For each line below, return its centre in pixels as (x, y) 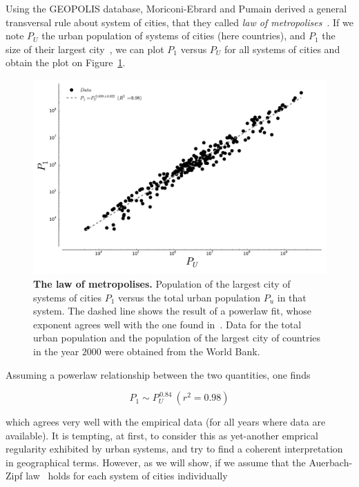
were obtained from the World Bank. (182, 351)
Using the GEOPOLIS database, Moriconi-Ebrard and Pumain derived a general (176, 8)
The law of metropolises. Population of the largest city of (162, 283)
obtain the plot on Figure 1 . (66, 62)
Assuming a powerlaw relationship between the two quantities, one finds (158, 374)
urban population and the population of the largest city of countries (177, 338)
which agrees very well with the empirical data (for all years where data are (166, 422)
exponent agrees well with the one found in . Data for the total (167, 324)
